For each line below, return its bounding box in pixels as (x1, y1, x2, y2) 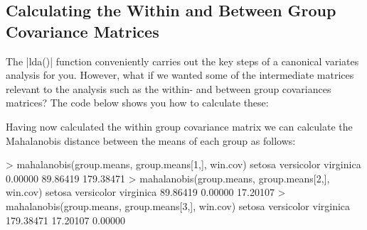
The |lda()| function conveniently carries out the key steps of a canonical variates (6, 53, 359, 68)
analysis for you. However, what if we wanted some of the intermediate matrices (6, 67, 354, 82)
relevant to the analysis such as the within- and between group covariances (6, 81, 331, 96)
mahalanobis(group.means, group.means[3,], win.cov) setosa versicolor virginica (6, 198, 351, 213)
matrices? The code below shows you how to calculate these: (6, 95, 269, 110)
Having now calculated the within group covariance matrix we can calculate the (6, 119, 353, 133)
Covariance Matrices (6, 20, 159, 42)
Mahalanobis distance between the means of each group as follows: (6, 133, 296, 148)
